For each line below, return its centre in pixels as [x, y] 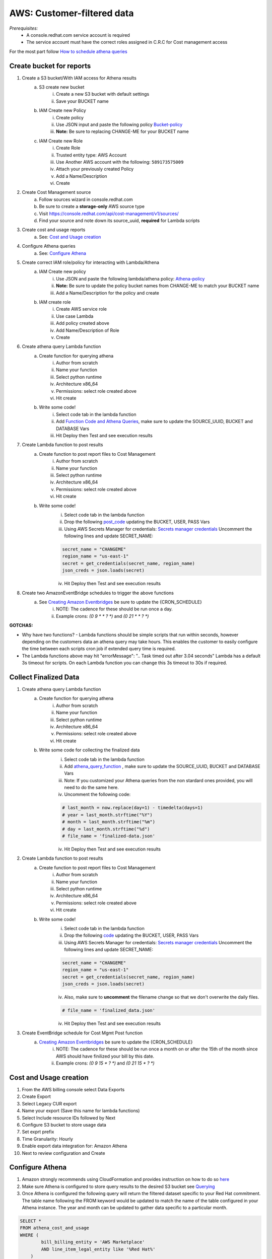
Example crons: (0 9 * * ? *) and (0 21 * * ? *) [103, 616]
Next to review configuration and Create [63, 1153]
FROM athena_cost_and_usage [54, 1228]
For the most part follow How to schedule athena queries [69, 51]
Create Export [37, 1097]
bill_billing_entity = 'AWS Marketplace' [93, 1242]
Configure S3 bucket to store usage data [64, 1125]
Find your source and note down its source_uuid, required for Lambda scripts [119, 221]
